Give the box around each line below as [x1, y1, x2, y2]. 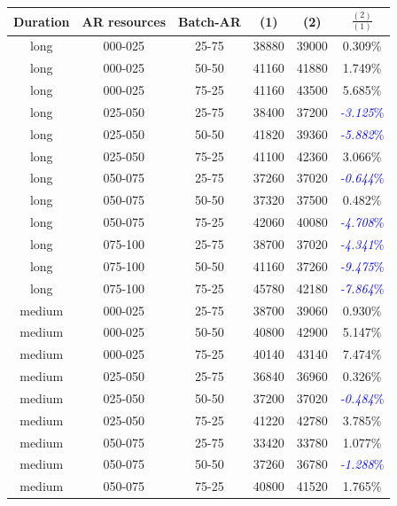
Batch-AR [177, 12, 241, 30]
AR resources [82, 12, 166, 30]
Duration [13, 12, 70, 30]
